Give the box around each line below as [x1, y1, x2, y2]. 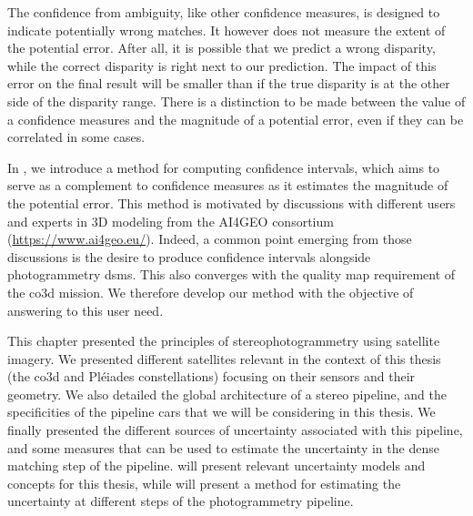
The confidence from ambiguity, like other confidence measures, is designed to [7, 3, 440, 21]
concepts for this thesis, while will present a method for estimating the [7, 473, 401, 492]
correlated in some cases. [7, 127, 146, 147]
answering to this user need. [7, 300, 164, 319]
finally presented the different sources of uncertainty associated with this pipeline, [7, 420, 463, 440]
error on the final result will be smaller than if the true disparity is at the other [7, 74, 450, 93]
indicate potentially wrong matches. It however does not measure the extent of [7, 20, 446, 39]
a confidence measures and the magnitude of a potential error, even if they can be [7, 109, 464, 128]
